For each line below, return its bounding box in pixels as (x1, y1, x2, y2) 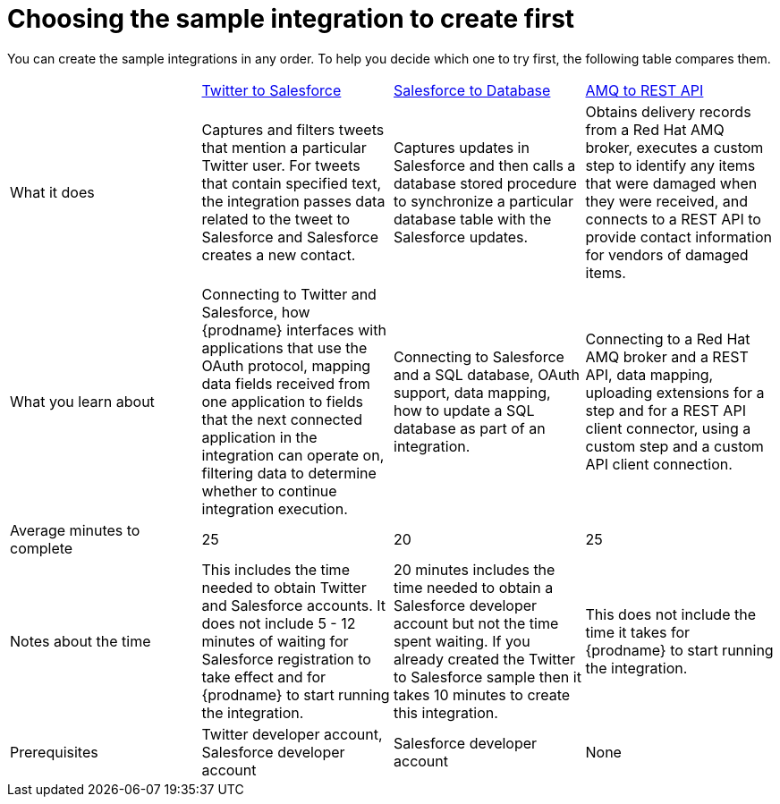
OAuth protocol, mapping (201, 356, 371, 375)
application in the (201, 427, 318, 446)
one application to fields (201, 392, 364, 410)
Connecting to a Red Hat (585, 329, 750, 348)
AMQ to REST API (585, 80, 704, 99)
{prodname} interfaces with (201, 320, 386, 339)
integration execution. (201, 499, 348, 518)
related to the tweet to (201, 209, 351, 228)
